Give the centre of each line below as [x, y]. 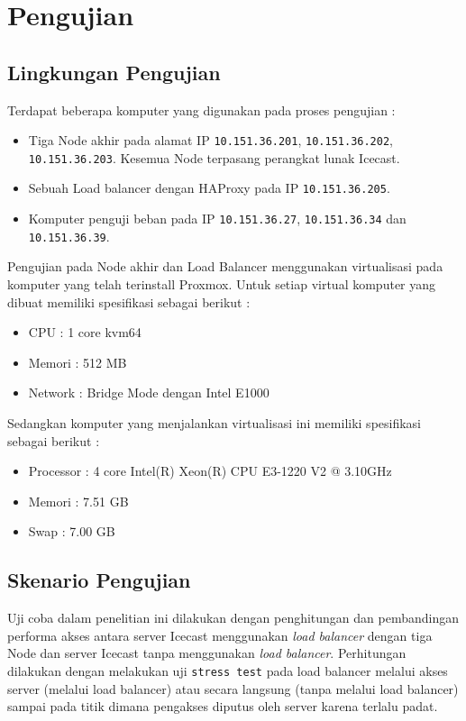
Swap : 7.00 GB [72, 531]
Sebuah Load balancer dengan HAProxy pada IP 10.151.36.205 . [209, 188]
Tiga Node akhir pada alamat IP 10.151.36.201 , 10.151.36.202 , [210, 140]
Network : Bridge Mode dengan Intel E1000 [149, 392]
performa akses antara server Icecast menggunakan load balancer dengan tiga [220, 635]
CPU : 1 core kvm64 [85, 332]
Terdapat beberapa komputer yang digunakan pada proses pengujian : [201, 110]
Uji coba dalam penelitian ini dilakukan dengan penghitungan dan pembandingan [233, 618]
